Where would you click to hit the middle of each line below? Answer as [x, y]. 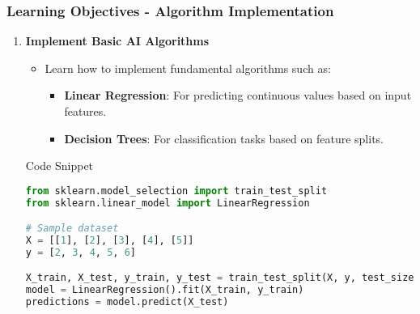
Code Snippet [59, 165]
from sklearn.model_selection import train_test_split [176, 191]
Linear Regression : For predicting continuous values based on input [238, 95]
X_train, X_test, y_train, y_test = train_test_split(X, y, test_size [220, 278]
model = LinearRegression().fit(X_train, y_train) [165, 290]
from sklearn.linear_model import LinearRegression [168, 203]
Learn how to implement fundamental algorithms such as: [188, 68]
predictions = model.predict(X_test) [127, 302]
